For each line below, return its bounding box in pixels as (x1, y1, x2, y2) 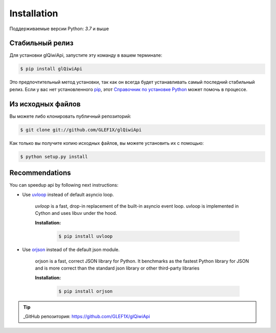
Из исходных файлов (9, 100, 81, 108)
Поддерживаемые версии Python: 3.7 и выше (9, 26, 109, 32)
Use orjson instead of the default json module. (22, 246, 120, 253)
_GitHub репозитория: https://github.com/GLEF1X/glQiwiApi (23, 314, 150, 320)
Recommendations (9, 169, 71, 177)
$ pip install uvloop (58, 233, 113, 239)
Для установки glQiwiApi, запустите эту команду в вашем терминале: (9, 52, 163, 58)
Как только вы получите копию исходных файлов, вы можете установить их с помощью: (9, 140, 204, 146)
